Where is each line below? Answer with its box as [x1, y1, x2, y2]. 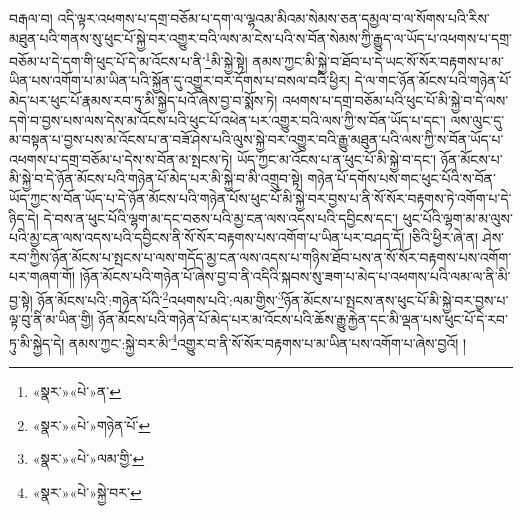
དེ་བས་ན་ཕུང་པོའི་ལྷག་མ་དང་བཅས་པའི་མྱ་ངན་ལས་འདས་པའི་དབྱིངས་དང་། [43, 207, 399, 228]
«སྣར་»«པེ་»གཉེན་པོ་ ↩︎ [32, 414, 151, 435]
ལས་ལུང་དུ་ [450, 109, 505, 130]
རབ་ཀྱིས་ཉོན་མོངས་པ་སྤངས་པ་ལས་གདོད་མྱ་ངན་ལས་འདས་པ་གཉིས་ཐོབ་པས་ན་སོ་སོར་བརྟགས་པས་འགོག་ [9, 246, 512, 267]
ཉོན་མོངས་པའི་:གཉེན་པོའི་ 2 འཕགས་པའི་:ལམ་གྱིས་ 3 [37, 286, 284, 310]
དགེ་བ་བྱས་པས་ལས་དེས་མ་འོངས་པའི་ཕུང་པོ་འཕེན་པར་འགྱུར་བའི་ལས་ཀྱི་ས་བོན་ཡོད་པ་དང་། [9, 109, 446, 130]
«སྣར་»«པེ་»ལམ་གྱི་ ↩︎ [32, 448, 145, 469]
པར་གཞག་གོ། [9, 266, 76, 287]
